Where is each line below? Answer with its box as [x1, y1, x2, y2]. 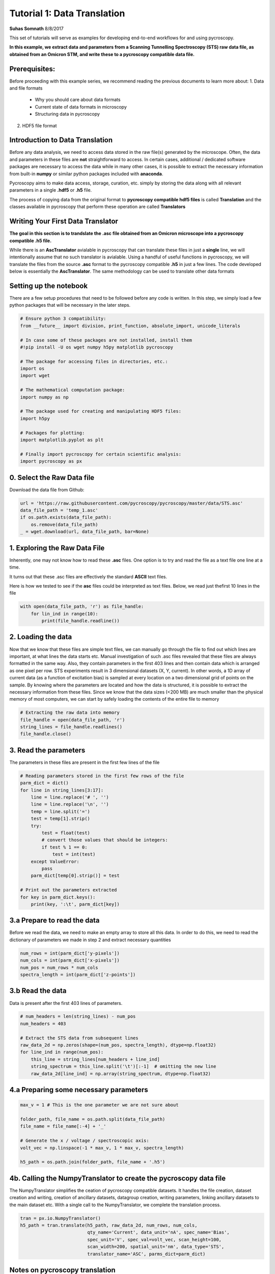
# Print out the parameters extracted [20, 887, 117, 893]
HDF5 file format [22, 122, 57, 128]
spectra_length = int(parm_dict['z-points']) [20, 972, 136, 977]
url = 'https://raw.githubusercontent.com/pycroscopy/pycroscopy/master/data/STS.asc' [20, 500, 243, 506]
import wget [20, 373, 50, 379]
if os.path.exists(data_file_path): [20, 515, 112, 520]
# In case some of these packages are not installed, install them [20, 337, 193, 343]
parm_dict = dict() [20, 780, 69, 786]
